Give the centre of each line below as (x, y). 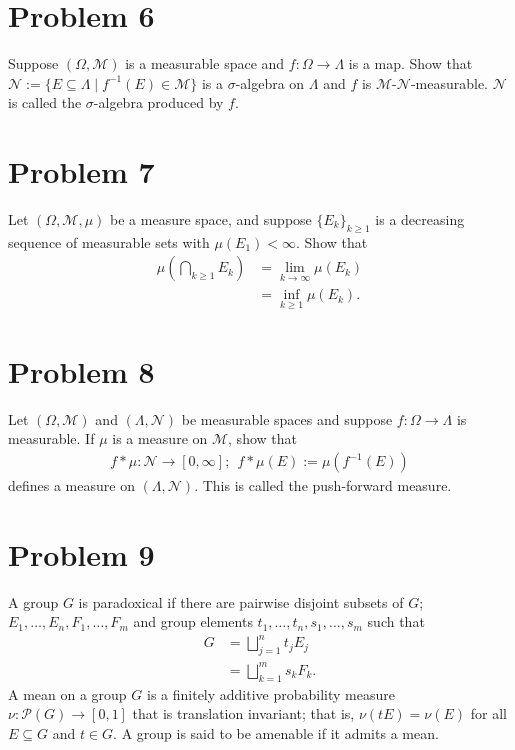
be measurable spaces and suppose (287, 418)
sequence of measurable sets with (109, 241)
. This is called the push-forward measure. (323, 485)
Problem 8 (81, 370)
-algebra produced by (158, 102)
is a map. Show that (410, 63)
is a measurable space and (205, 63)
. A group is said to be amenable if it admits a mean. (276, 732)
